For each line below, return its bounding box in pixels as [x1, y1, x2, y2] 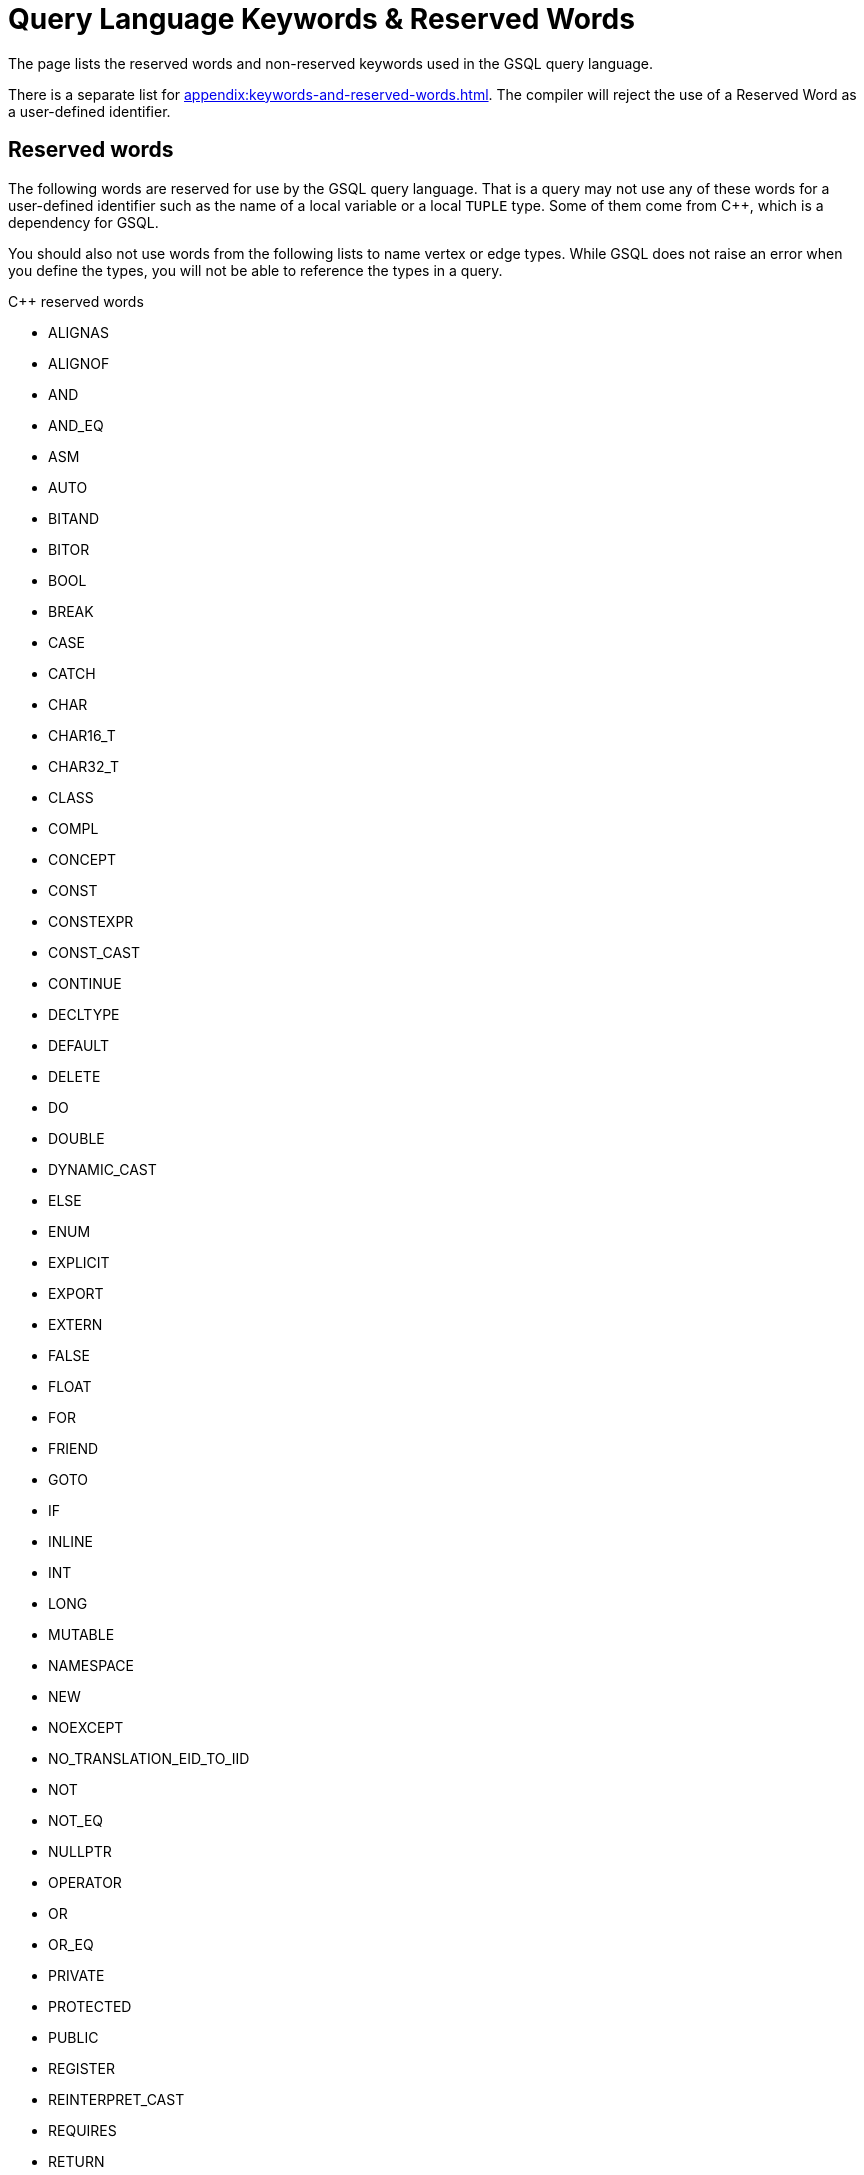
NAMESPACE [48, 1656, 134, 1674]
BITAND [48, 509, 100, 527]
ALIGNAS [48, 323, 109, 341]
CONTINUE [48, 974, 122, 992]
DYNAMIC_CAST [48, 1160, 157, 1178]
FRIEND [48, 1439, 99, 1457]
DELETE [48, 1067, 101, 1085]
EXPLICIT [48, 1253, 110, 1271]
